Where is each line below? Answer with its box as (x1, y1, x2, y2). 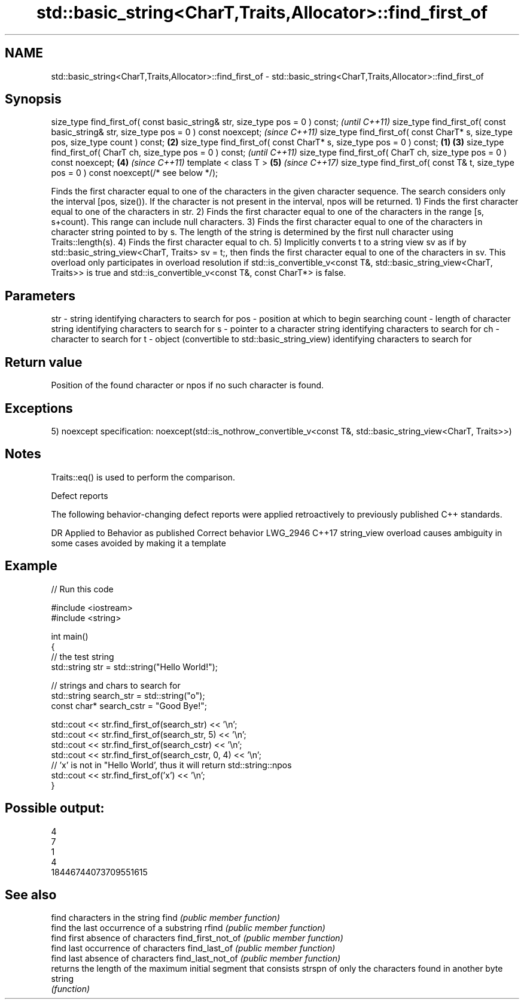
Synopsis (5, 92, 62, 107)
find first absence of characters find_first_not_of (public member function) (51, 933, 343, 944)
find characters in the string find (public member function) (51, 912, 280, 923)
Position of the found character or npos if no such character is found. (51, 380, 324, 391)
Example (5, 558, 57, 574)
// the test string (51, 651, 114, 662)
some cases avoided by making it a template (51, 537, 226, 548)
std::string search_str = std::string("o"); (51, 690, 205, 701)
